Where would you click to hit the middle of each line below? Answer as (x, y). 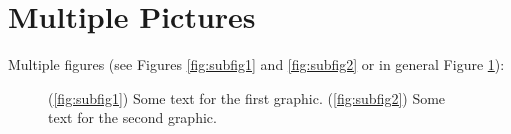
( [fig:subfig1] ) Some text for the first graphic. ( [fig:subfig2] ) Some (247, 97)
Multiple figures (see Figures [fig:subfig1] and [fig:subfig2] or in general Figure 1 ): (256, 64)
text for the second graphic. (132, 117)
